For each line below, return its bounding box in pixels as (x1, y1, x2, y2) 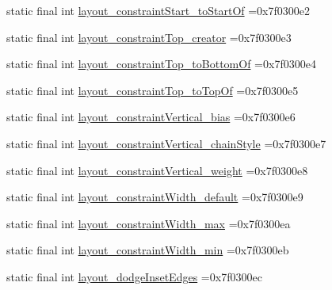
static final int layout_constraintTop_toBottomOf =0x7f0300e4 (6, 55, 316, 72)
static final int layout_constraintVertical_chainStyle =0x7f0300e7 (6, 135, 326, 151)
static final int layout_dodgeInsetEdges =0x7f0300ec (6, 268, 262, 284)
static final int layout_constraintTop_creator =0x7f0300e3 (6, 29, 292, 45)
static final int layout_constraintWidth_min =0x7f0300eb (6, 242, 289, 258)
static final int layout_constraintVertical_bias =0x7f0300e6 (6, 109, 296, 125)
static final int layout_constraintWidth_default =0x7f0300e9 (6, 189, 303, 205)
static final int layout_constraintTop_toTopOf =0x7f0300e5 (6, 82, 299, 98)
